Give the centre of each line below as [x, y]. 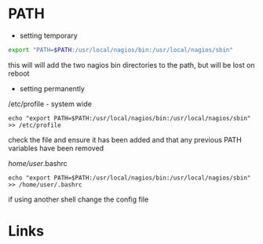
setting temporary [49, 35]
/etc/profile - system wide [50, 104]
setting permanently [52, 88]
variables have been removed [56, 148]
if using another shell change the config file [79, 199]
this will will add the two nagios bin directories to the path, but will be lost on [131, 65]
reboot [19, 73]
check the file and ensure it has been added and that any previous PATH [125, 139]
